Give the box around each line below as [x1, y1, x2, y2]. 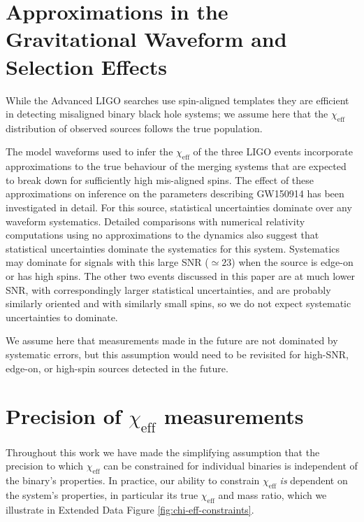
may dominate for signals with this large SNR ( [6, 255, 209, 269]
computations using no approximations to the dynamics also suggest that [6, 227, 319, 242]
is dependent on [279, 473, 348, 488]
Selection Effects [6, 52, 168, 80]
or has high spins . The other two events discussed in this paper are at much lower [6, 269, 356, 283]
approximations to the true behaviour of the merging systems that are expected [6, 159, 347, 174]
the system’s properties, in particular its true [6, 487, 198, 502]
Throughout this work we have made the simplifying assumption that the [6, 444, 320, 459]
